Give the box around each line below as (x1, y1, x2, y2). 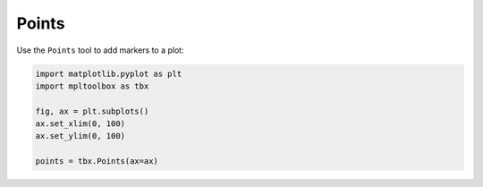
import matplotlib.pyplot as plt (35, 68, 182, 79)
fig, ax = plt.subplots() (35, 106, 149, 116)
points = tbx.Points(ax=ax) (35, 157, 158, 166)
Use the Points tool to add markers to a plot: (16, 45, 184, 55)
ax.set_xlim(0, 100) (35, 119, 125, 129)
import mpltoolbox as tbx (35, 81, 149, 91)
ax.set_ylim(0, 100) (35, 131, 125, 141)
